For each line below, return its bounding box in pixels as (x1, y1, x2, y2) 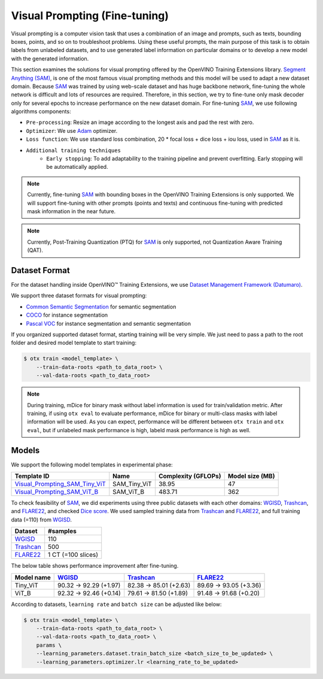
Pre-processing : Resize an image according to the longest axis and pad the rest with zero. (26, 119, 254, 126)
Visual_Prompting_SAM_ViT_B (14, 488, 99, 496)
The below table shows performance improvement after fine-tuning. (11, 562, 179, 569)
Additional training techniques (26, 147, 121, 154)
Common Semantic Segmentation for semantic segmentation (26, 303, 176, 310)
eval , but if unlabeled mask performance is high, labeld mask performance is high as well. (27, 426, 251, 434)
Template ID (14, 472, 50, 480)
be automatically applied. (46, 163, 108, 171)
